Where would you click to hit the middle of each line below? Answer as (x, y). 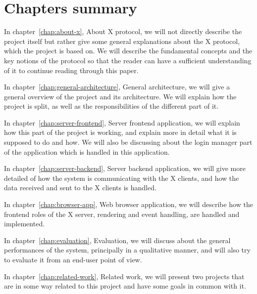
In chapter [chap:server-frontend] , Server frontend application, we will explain (122, 122)
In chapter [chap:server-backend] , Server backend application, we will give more (125, 168)
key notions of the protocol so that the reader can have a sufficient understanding (128, 60)
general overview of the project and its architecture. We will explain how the (120, 96)
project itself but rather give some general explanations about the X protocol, (122, 41)
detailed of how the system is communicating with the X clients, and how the (122, 178)
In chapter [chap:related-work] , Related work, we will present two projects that (124, 276)
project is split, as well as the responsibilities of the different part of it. (111, 106)
